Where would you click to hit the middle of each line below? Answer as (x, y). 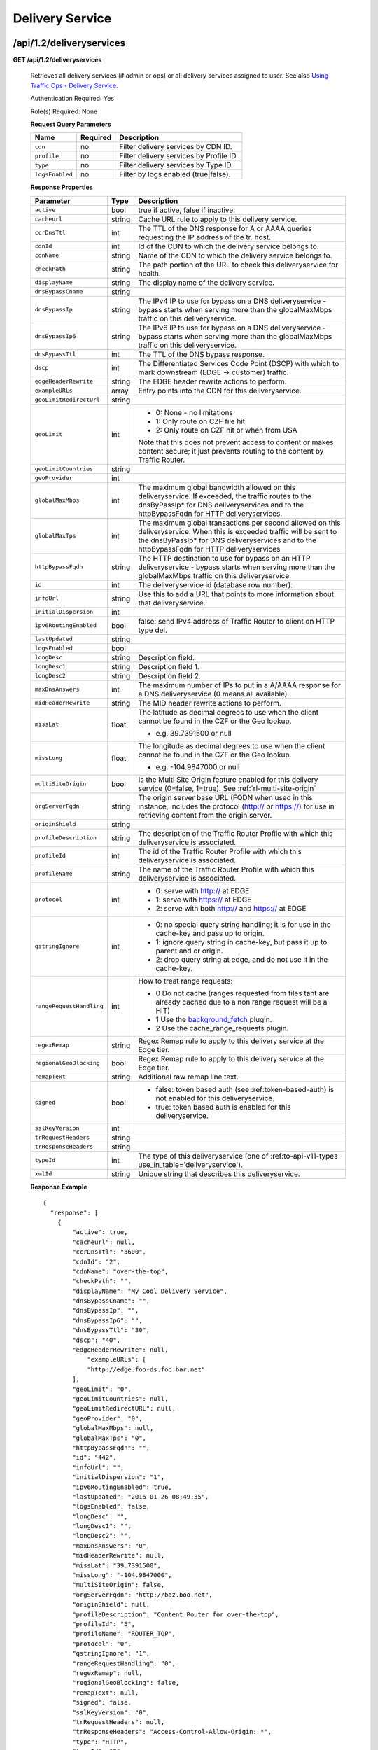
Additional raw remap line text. (189, 1077)
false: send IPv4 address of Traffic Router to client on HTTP (237, 621)
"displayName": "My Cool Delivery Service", (150, 1291)
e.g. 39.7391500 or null (194, 733)
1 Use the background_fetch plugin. (214, 1019)
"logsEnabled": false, (111, 1506)
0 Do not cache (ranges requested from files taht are (243, 993)
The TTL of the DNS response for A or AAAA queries (225, 228)
